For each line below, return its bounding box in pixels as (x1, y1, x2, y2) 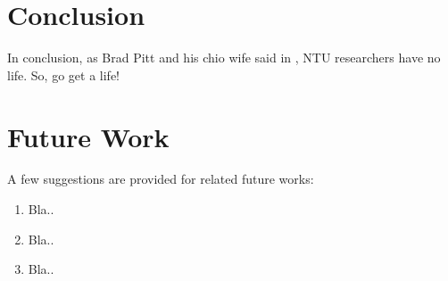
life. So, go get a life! (7, 65, 120, 84)
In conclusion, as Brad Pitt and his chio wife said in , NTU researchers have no (7, 48, 441, 67)
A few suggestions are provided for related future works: (7, 169, 314, 188)
